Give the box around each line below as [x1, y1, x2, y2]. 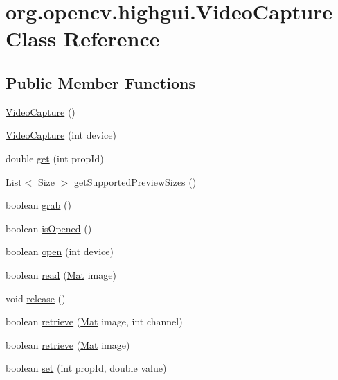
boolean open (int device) [6, 244, 114, 259]
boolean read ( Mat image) [6, 267, 116, 282]
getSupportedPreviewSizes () [74, 174, 197, 189]
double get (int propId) [6, 150, 104, 165]
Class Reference [6, 24, 160, 53]
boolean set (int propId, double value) [6, 361, 167, 375]
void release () [6, 291, 66, 305]
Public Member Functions [6, 71, 195, 93]
